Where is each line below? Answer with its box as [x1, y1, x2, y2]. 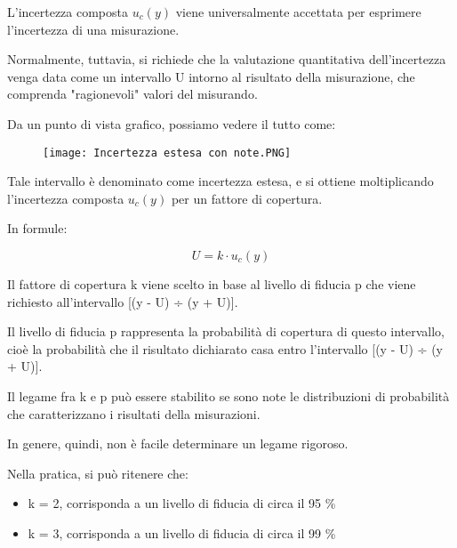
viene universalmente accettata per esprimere [175, 3, 421, 20]
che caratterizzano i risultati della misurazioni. [7, 404, 261, 423]
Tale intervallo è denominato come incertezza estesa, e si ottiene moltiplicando [7, 172, 434, 190]
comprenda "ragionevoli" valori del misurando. [7, 85, 258, 103]
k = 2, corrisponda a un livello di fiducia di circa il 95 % [28, 494, 336, 512]
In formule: [7, 219, 68, 238]
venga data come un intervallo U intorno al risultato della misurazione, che [7, 67, 415, 85]
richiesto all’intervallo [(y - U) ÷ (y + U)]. [7, 292, 238, 310]
